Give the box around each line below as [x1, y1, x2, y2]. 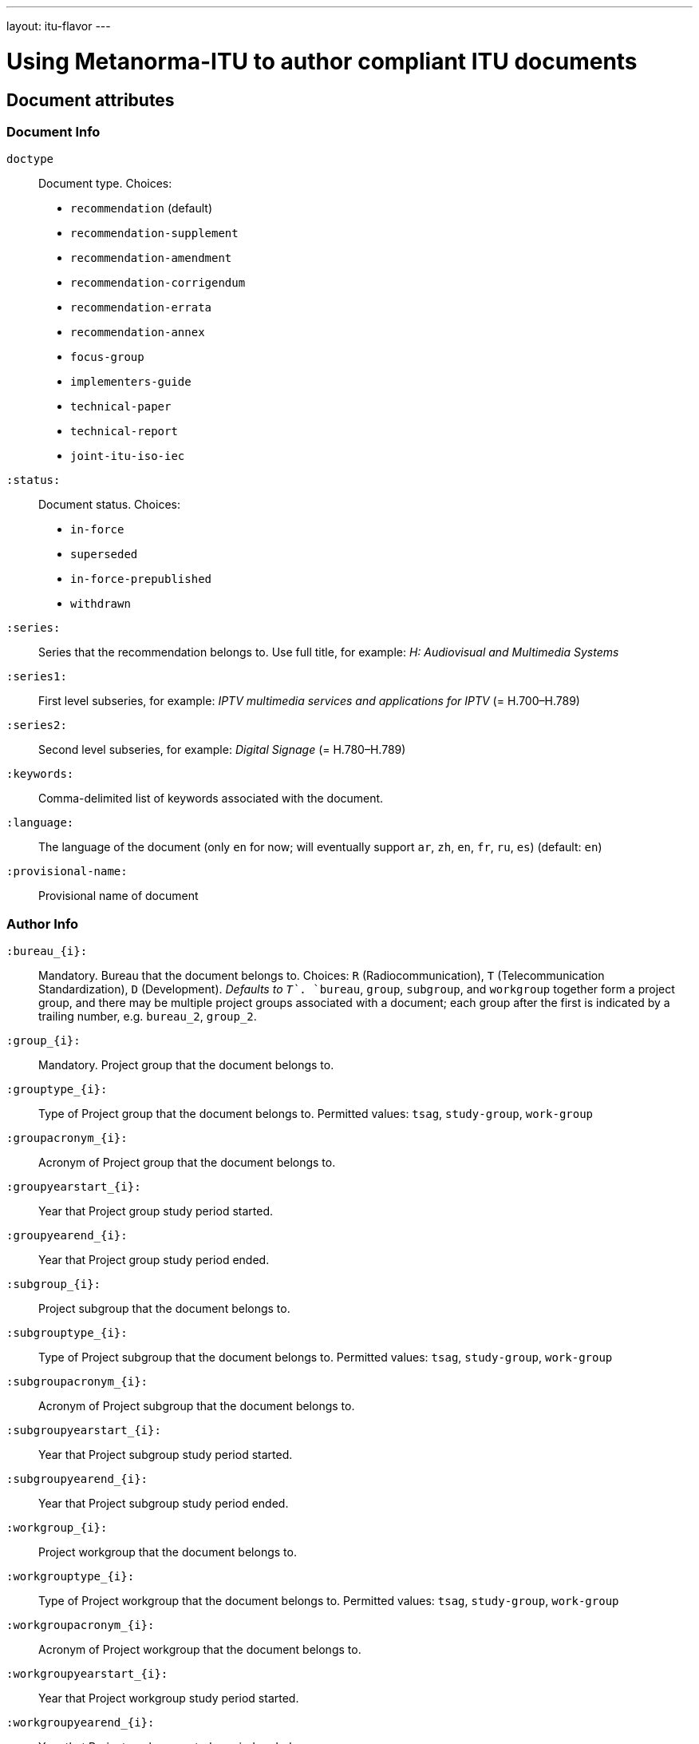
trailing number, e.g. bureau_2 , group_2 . [38, 1009, 257, 1024]
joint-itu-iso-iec [70, 450, 185, 463]
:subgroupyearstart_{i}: [6, 1424, 161, 1437]
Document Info [6, 123, 101, 140]
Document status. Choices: [38, 497, 180, 512]
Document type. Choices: [38, 176, 172, 191]
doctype [6, 153, 54, 166]
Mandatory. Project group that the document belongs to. [38, 1058, 334, 1072]
